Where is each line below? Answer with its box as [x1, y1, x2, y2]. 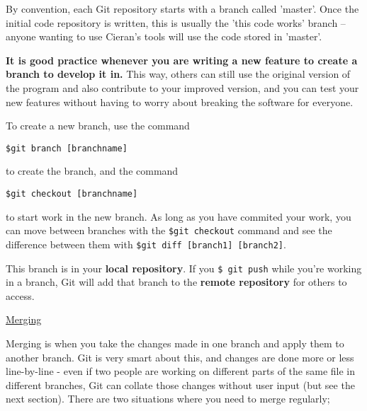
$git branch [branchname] [6, 143, 128, 154]
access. [6, 288, 35, 303]
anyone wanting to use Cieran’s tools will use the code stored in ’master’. [6, 29, 322, 44]
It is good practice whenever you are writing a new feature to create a [6, 52, 358, 67]
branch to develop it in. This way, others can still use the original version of [6, 66, 351, 81]
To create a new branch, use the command [6, 118, 190, 133]
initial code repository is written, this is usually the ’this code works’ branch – [6, 15, 346, 30]
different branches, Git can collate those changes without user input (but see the [6, 377, 355, 392]
